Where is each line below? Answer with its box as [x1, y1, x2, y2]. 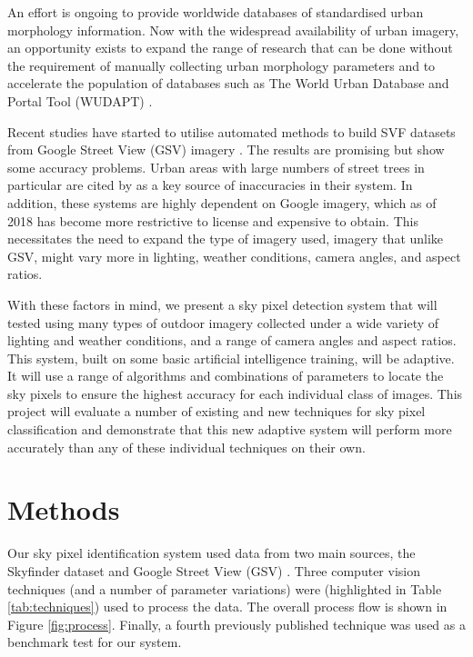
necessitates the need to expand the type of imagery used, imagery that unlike [7, 229, 444, 248]
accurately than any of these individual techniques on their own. [7, 437, 366, 456]
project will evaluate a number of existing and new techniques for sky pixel [7, 402, 426, 421]
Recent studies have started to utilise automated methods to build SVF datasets [7, 122, 456, 141]
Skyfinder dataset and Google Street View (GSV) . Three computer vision [7, 561, 420, 580]
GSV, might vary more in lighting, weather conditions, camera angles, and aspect [7, 246, 461, 265]
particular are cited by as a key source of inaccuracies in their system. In [7, 175, 413, 194]
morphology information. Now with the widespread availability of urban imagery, [7, 20, 459, 39]
